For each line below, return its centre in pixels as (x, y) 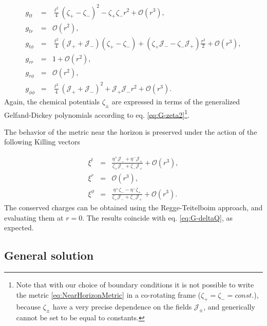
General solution (49, 255)
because (28, 306)
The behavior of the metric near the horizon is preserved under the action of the (131, 131)
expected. (19, 228)
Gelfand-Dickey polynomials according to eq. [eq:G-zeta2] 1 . (97, 114)
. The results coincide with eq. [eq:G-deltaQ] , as (157, 217)
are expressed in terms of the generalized (176, 101)
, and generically (229, 306)
